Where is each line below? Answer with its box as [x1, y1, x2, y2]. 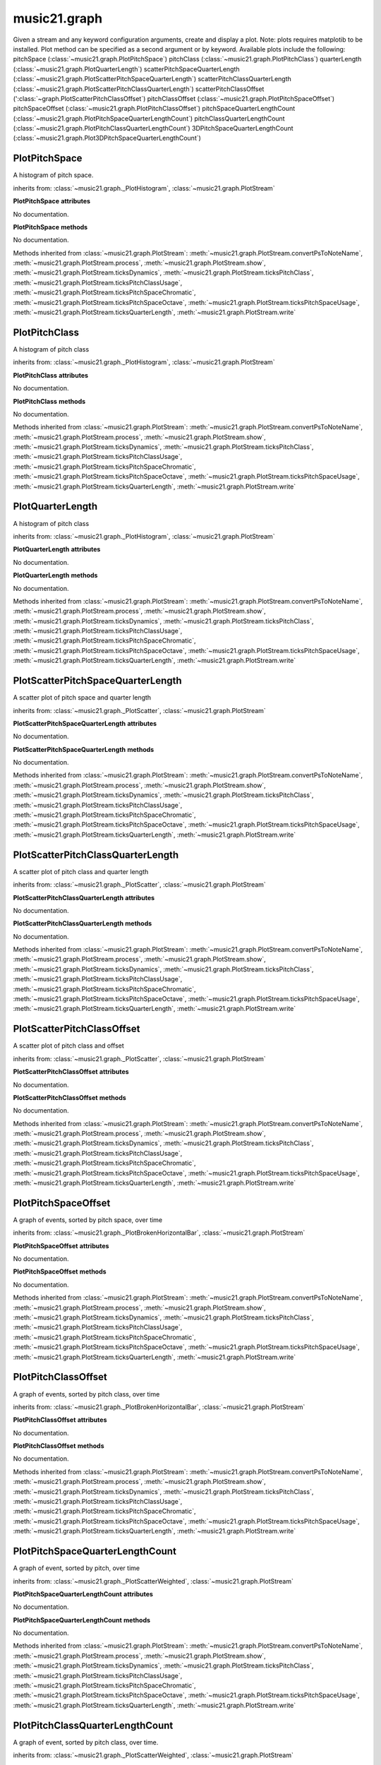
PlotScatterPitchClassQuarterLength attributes [13, 893, 155, 902]
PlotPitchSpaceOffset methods [13, 1267, 107, 1276]
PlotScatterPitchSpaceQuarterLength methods [13, 745, 155, 753]
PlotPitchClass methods [13, 397, 86, 405]
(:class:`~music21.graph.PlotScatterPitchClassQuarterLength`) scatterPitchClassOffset [13, 85, 265, 93]
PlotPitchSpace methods [13, 222, 88, 231]
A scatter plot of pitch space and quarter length [13, 693, 152, 702]
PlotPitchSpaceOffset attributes [13, 1241, 109, 1250]
